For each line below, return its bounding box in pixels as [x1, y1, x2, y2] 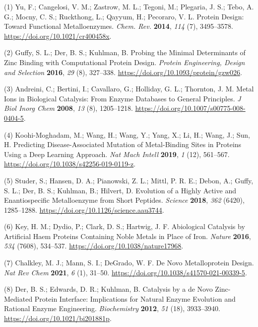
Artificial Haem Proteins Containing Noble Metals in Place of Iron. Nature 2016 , [4, 231, 251, 241]
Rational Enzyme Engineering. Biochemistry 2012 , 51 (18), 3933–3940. [4, 303, 220, 314]
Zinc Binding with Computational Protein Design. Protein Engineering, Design [4, 57, 245, 67]
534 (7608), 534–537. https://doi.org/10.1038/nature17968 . [4, 241, 184, 251]
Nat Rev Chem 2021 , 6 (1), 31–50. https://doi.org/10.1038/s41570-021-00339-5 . [4, 267, 247, 277]
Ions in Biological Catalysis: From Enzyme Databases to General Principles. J [4, 93, 241, 103]
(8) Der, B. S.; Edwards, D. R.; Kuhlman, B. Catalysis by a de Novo [4, 284, 213, 294]
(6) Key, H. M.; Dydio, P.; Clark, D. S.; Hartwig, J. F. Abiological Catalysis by [4, 221, 245, 232]
